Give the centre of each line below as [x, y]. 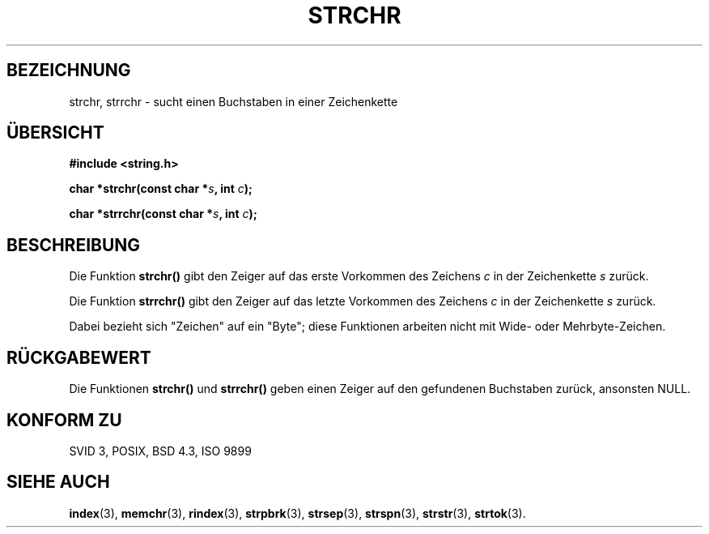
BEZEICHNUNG [69, 70]
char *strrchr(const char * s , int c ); [163, 214]
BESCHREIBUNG [74, 245]
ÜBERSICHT [55, 133]
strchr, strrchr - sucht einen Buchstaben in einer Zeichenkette [234, 101]
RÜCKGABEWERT [79, 357]
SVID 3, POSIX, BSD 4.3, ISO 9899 [160, 451]
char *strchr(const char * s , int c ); [161, 189]
